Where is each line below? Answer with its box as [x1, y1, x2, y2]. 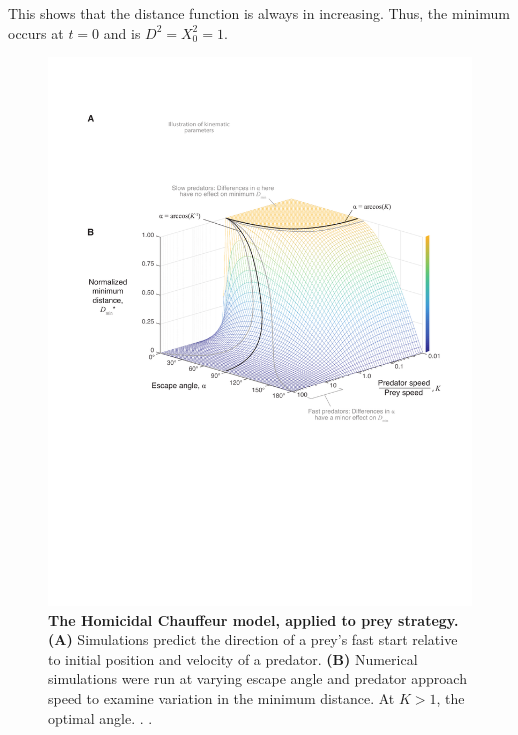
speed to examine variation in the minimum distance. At [48, 688, 395, 709]
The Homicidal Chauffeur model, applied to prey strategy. [48, 609, 459, 630]
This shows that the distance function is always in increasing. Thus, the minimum [8, 3, 510, 23]
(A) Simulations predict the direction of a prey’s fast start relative [48, 629, 458, 650]
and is [103, 22, 141, 43]
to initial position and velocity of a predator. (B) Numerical [48, 648, 418, 669]
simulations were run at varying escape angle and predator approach [48, 668, 467, 689]
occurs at [8, 22, 64, 43]
